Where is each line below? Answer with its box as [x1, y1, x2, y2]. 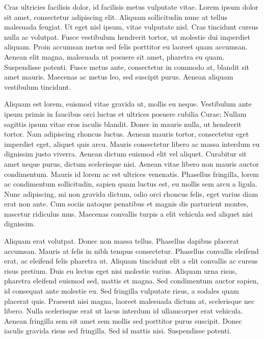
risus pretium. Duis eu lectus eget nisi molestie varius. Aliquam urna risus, [4, 265, 237, 276]
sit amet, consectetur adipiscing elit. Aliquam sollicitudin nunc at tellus [4, 11, 227, 22]
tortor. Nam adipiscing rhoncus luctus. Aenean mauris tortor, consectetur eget [4, 128, 249, 139]
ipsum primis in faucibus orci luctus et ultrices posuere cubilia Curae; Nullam [4, 108, 247, 119]
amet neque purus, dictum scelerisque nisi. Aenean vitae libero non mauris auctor [4, 158, 259, 169]
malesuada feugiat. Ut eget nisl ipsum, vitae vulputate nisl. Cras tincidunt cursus [4, 21, 258, 32]
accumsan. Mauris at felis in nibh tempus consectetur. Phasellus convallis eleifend [4, 245, 259, 256]
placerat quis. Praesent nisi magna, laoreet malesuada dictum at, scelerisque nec [4, 295, 255, 306]
